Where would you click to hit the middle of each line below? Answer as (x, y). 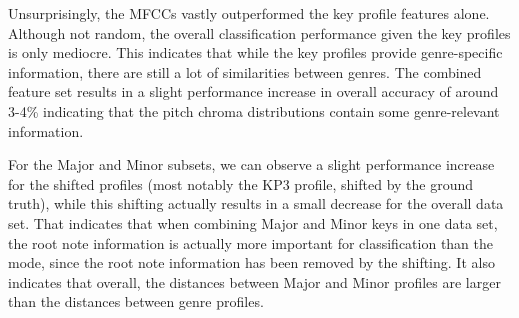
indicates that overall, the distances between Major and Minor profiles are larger (254, 281)
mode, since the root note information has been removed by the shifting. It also (251, 262)
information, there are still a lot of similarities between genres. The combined (245, 71)
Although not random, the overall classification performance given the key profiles (259, 32)
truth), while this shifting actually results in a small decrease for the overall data (256, 203)
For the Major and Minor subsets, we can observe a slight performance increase (251, 164)
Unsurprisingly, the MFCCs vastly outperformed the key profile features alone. (249, 13)
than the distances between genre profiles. (136, 301)
